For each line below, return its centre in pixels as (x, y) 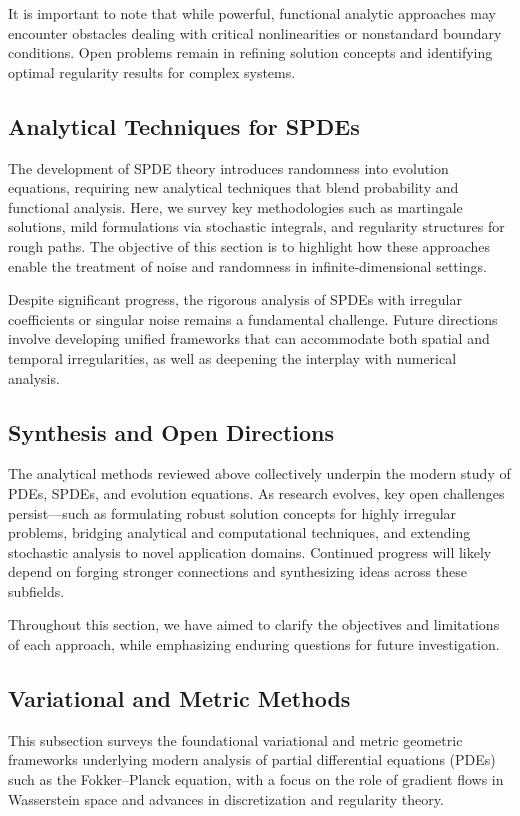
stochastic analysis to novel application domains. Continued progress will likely (250, 551)
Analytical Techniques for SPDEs (184, 125)
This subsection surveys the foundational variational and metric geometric (235, 739)
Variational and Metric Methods (179, 698)
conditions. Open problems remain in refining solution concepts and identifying (250, 52)
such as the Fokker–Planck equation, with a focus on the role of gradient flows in (256, 779)
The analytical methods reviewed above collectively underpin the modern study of (259, 473)
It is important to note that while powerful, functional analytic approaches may (252, 13)
